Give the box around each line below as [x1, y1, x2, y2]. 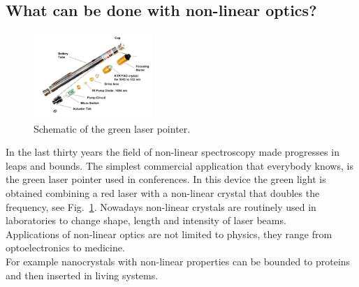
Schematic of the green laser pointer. [34, 121, 191, 135]
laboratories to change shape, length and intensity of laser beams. [6, 213, 286, 228]
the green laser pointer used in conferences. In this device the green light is [6, 172, 326, 186]
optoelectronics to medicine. [6, 240, 125, 255]
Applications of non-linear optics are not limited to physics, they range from [6, 226, 332, 241]
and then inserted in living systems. [6, 267, 159, 282]
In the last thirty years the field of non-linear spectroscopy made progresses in [6, 145, 339, 159]
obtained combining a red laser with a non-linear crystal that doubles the [6, 186, 320, 200]
